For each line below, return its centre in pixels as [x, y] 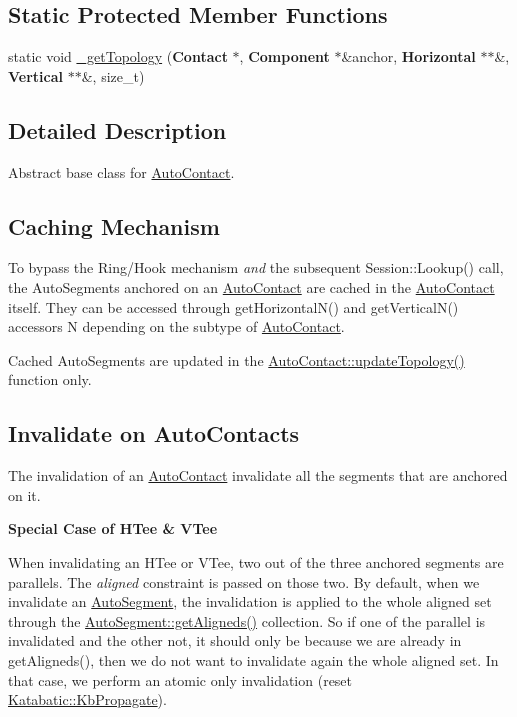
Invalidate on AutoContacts [154, 433]
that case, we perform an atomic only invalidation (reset [180, 679]
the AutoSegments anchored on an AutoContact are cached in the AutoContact [251, 286]
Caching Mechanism [114, 225]
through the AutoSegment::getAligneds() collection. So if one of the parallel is [247, 620]
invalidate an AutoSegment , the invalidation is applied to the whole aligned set [250, 601]
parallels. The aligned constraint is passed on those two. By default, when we [244, 581]
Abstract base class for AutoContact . [121, 171]
